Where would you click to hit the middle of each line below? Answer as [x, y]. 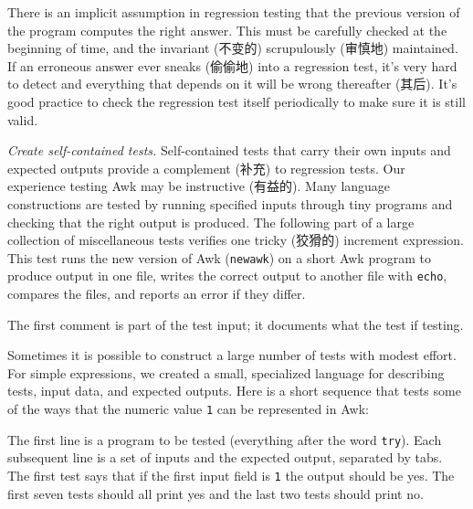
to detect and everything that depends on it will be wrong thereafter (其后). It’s [232, 84]
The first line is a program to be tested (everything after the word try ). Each [225, 439]
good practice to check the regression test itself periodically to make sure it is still [236, 101]
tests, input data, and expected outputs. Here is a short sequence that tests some [234, 391]
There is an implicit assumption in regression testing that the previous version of [234, 12]
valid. [23, 119]
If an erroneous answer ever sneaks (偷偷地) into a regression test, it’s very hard [232, 65]
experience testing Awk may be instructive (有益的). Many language [199, 186]
